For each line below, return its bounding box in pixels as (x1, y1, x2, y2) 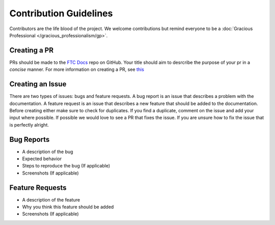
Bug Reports (9, 135, 50, 144)
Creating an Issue (9, 80, 67, 89)
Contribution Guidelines (9, 8, 113, 19)
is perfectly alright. (9, 121, 49, 128)
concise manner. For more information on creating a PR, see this (9, 66, 145, 72)
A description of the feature (22, 196, 80, 203)
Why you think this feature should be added (22, 204, 114, 210)
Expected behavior (22, 156, 62, 162)
